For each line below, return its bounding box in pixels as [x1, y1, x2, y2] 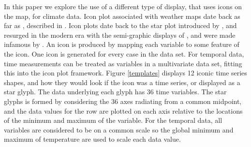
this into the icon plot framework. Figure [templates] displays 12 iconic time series [4, 68, 247, 78]
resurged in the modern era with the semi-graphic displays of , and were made [4, 29, 236, 40]
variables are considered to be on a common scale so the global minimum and [4, 124, 234, 134]
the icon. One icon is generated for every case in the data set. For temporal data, [4, 48, 244, 59]
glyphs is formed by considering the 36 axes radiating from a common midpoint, [4, 96, 242, 106]
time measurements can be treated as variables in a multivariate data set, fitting [4, 58, 242, 68]
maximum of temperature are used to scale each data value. [4, 134, 181, 144]
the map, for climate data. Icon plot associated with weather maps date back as [4, 11, 240, 21]
